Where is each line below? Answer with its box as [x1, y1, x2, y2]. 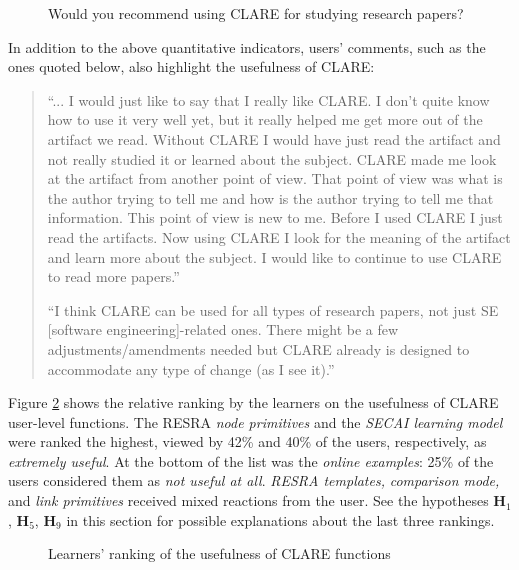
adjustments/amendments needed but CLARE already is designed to [47, 338, 470, 359]
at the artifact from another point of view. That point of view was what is [47, 168, 503, 189]
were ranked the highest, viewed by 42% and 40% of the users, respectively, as [8, 431, 487, 452]
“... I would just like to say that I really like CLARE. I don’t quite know [47, 89, 490, 110]
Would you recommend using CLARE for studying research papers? [48, 3, 464, 23]
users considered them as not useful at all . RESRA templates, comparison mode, [8, 470, 500, 491]
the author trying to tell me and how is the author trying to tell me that [47, 187, 494, 208]
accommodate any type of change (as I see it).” [47, 358, 335, 379]
